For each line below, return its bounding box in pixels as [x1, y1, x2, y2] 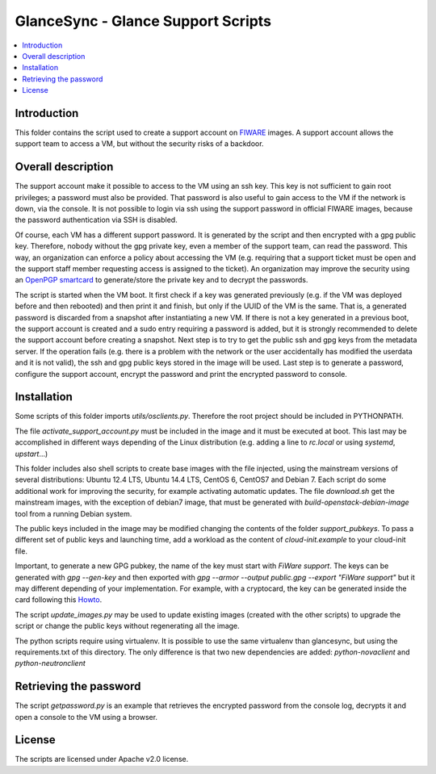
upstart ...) [15, 449, 48, 458]
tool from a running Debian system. [15, 508, 132, 518]
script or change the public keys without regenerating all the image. [15, 621, 240, 631]
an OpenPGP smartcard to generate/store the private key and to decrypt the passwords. [15, 275, 308, 285]
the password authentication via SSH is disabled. [15, 215, 178, 225]
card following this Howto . [15, 595, 103, 605]
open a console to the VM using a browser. [15, 712, 157, 722]
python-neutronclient [15, 659, 86, 668]
